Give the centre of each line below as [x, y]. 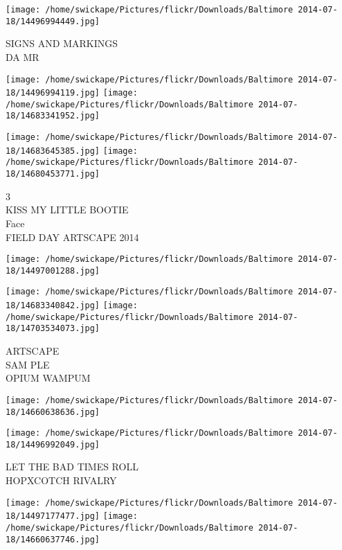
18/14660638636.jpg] [53, 412]
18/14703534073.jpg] [53, 329]
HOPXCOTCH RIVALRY [61, 480]
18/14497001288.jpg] [53, 270]
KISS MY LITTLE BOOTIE [67, 210]
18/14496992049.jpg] [53, 444]
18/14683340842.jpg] [53, 306]
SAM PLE [28, 364]
